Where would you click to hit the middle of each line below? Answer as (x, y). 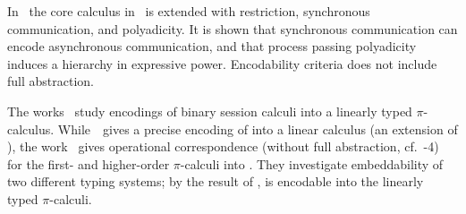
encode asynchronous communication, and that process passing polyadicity (212, 46)
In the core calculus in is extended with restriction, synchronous (189, 11)
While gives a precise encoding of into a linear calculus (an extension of (258, 128)
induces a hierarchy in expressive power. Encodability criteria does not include (222, 63)
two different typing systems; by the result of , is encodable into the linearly (216, 181)
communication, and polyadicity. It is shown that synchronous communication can (233, 28)
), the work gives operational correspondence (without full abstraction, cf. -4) (223, 146)
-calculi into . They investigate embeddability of (312, 163)
